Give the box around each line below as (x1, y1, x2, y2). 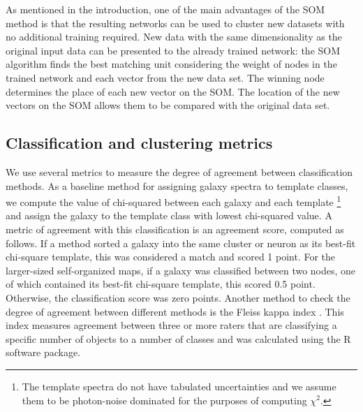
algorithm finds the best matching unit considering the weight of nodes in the (6, 57, 337, 71)
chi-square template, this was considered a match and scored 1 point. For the (6, 249, 336, 264)
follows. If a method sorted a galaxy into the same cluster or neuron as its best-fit (6, 235, 356, 250)
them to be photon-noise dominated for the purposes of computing (22, 392, 307, 407)
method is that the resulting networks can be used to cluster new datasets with (6, 15, 345, 30)
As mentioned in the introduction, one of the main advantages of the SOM (6, 2, 325, 16)
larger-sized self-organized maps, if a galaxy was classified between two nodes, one (6, 263, 356, 277)
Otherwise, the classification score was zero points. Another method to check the (6, 290, 350, 304)
